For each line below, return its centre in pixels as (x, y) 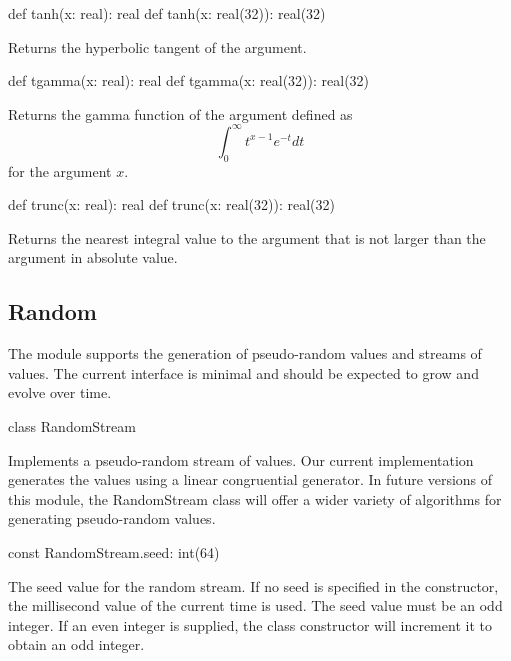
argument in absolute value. (93, 257)
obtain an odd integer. (76, 644)
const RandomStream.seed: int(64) (114, 552)
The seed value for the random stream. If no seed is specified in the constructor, (253, 585)
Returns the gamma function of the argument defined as (180, 113)
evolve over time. (60, 392)
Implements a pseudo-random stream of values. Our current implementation (241, 459)
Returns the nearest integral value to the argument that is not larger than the (247, 237)
